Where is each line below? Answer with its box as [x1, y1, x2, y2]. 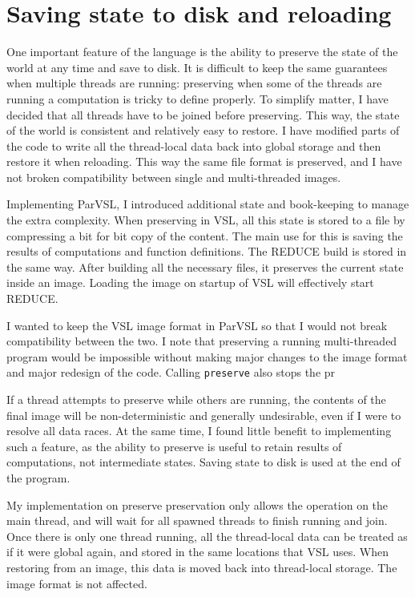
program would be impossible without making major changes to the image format [6, 348, 408, 365]
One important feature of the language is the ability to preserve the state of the [6, 43, 398, 60]
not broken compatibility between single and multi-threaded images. [6, 168, 341, 185]
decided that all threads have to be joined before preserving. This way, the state [6, 106, 400, 123]
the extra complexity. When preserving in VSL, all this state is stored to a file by [6, 212, 405, 228]
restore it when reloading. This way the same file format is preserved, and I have [6, 153, 402, 170]
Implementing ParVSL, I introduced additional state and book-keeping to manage [6, 196, 409, 212]
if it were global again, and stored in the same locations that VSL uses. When [6, 543, 389, 560]
